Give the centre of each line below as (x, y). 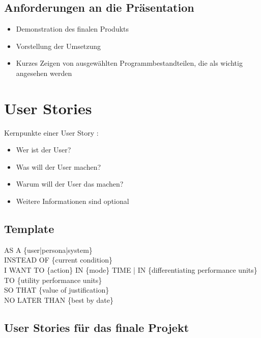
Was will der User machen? (59, 166)
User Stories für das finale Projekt (97, 327)
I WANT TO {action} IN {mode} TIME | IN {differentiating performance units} (131, 270)
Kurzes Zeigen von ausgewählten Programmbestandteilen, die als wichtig (129, 63)
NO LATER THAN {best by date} (59, 300)
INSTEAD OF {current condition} (59, 260)
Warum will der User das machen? (70, 184)
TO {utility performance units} (53, 280)
